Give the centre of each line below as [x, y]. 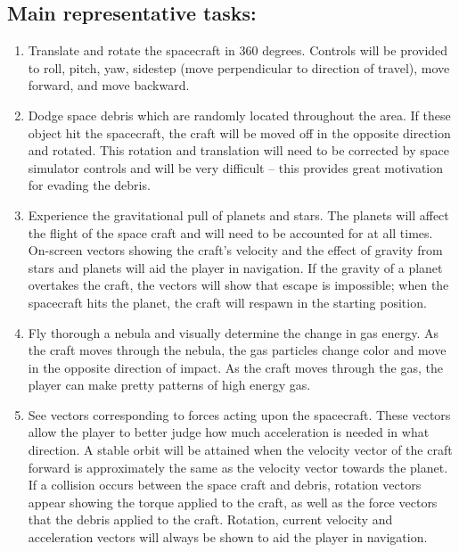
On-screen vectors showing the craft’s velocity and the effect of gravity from [235, 250]
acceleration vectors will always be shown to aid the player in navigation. [228, 537]
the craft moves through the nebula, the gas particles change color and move [237, 350]
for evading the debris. [89, 185]
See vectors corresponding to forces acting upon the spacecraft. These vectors [239, 414]
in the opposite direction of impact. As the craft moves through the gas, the [235, 367]
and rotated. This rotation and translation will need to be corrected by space [238, 150]
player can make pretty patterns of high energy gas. [169, 385]
